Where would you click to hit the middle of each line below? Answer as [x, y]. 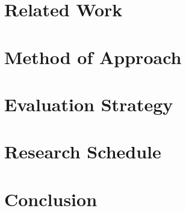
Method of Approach [93, 57]
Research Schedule [83, 151]
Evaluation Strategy [89, 104]
